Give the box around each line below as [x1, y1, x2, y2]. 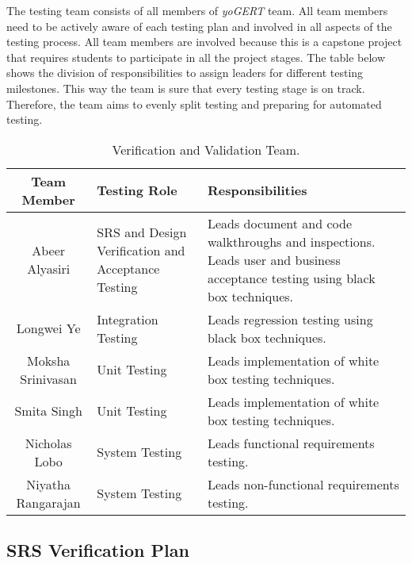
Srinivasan [20, 369, 78, 388]
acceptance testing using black [207, 268, 376, 287]
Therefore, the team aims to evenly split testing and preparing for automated [6, 95, 382, 112]
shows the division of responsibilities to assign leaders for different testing [6, 64, 364, 81]
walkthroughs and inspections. [207, 232, 376, 251]
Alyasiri [27, 259, 71, 278]
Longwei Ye [16, 319, 81, 338]
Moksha [26, 351, 71, 370]
